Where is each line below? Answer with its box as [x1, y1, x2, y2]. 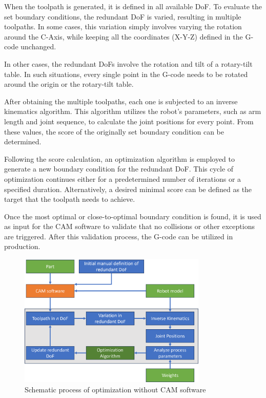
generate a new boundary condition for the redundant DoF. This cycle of [4, 163, 234, 174]
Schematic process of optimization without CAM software [25, 384, 206, 394]
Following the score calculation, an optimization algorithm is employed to [4, 153, 235, 164]
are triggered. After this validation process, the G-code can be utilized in [4, 231, 233, 241]
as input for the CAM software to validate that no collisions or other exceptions [4, 221, 255, 232]
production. [4, 241, 40, 252]
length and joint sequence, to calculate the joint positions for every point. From [4, 116, 254, 126]
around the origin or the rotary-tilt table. [4, 79, 134, 89]
